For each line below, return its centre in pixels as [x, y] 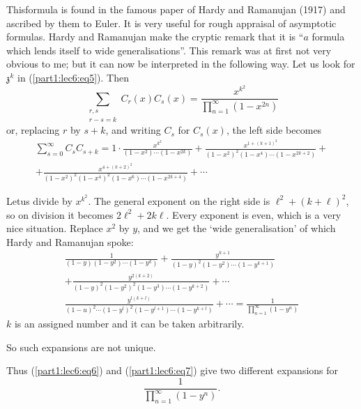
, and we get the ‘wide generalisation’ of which [237, 228]
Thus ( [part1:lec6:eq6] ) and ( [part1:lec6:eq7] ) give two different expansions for [172, 370]
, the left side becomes [274, 130]
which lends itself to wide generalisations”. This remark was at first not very [169, 50]
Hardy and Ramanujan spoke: [70, 241]
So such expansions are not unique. [81, 347]
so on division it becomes [60, 214]
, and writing [133, 130]
